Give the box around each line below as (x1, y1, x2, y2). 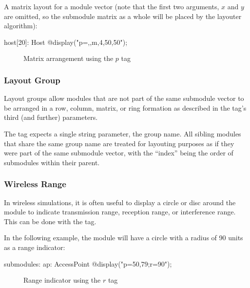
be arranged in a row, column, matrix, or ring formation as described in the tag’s (4, 102, 247, 113)
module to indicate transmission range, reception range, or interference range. (4, 207, 236, 217)
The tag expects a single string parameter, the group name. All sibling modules (4, 128, 241, 138)
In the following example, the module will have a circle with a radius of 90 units (4, 232, 243, 243)
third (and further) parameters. (4, 112, 98, 122)
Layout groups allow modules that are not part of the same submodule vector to (4, 93, 244, 103)
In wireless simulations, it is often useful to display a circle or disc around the (4, 197, 236, 207)
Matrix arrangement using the (23, 53, 114, 63)
